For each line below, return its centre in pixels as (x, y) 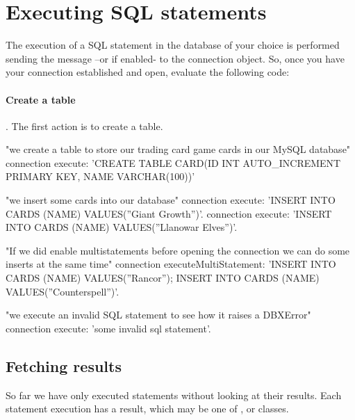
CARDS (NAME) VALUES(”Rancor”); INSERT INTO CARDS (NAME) (163, 278)
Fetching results (64, 365)
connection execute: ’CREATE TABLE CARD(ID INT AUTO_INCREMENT (173, 162)
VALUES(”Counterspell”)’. (63, 291)
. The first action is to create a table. (84, 126)
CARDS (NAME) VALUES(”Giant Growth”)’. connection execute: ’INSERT (169, 213)
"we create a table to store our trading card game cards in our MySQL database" (178, 149)
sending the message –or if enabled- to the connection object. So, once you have (175, 58)
